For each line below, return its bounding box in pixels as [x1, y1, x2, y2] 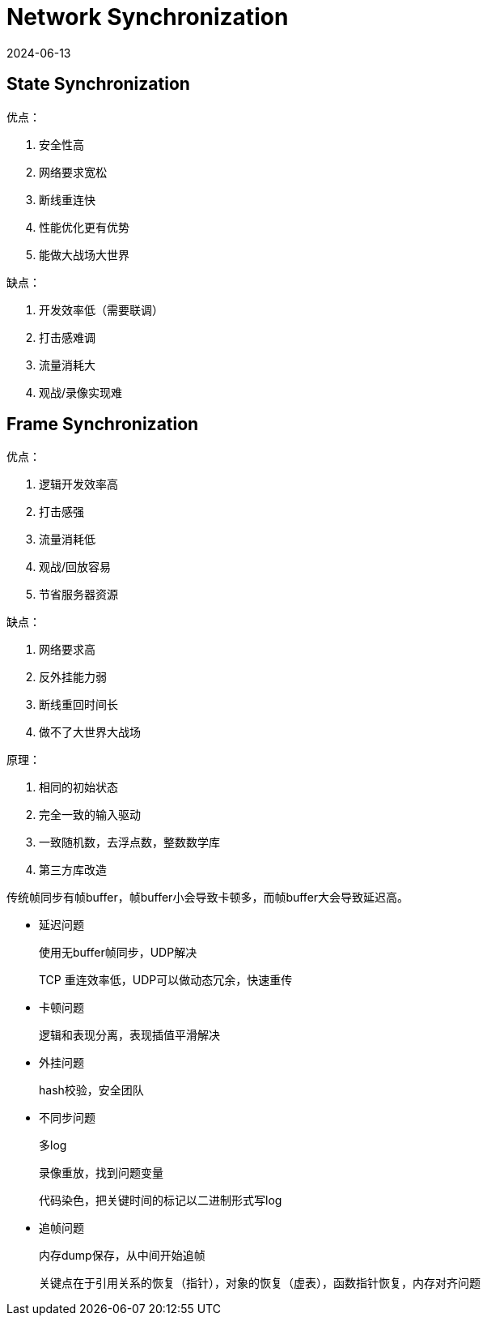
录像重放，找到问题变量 [39, 1166, 163, 1180]
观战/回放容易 [39, 560, 112, 574]
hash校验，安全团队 [39, 1083, 144, 1098]
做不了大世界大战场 [39, 725, 141, 740]
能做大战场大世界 [39, 247, 129, 262]
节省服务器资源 [39, 587, 118, 602]
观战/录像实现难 [39, 385, 123, 399]
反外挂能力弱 [39, 670, 107, 684]
